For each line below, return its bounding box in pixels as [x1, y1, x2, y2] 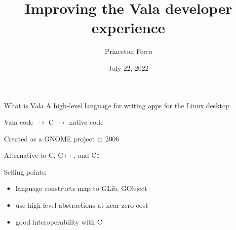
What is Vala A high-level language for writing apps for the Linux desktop [4, 100, 230, 110]
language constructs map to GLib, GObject [15, 183, 147, 193]
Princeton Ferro [104, 46, 153, 56]
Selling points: [4, 166, 47, 177]
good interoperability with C [15, 216, 102, 227]
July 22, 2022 [108, 62, 149, 73]
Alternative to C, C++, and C [4, 150, 97, 160]
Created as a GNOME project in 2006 [4, 133, 119, 143]
